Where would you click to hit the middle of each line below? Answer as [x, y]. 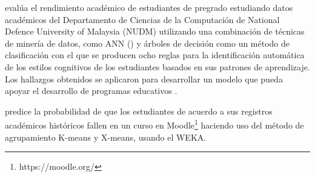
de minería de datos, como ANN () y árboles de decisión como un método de [148, 43]
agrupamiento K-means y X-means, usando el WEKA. [106, 137]
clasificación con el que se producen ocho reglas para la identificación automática [155, 55]
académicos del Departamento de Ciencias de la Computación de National [142, 19]
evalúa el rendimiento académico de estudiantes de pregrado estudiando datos [149, 7]
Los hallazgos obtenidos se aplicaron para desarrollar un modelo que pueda [144, 78]
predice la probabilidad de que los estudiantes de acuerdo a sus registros [139, 111]
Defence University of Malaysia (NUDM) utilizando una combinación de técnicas [155, 31]
